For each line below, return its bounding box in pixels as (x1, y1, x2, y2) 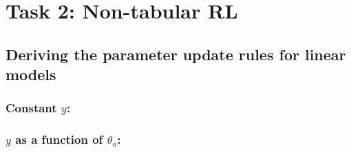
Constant (6, 99, 57, 116)
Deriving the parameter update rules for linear (6, 43, 346, 64)
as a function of (15, 131, 103, 148)
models (6, 64, 56, 85)
